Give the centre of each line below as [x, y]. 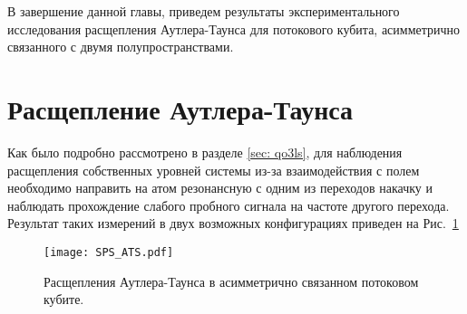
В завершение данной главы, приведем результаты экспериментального [204, 11]
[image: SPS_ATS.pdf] [109, 252]
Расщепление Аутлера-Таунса [180, 108]
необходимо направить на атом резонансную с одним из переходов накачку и [220, 188]
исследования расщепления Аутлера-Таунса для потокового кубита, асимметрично [234, 29]
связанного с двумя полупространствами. [121, 47]
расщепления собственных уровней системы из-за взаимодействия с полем [214, 170]
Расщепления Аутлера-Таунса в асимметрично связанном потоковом [231, 281]
